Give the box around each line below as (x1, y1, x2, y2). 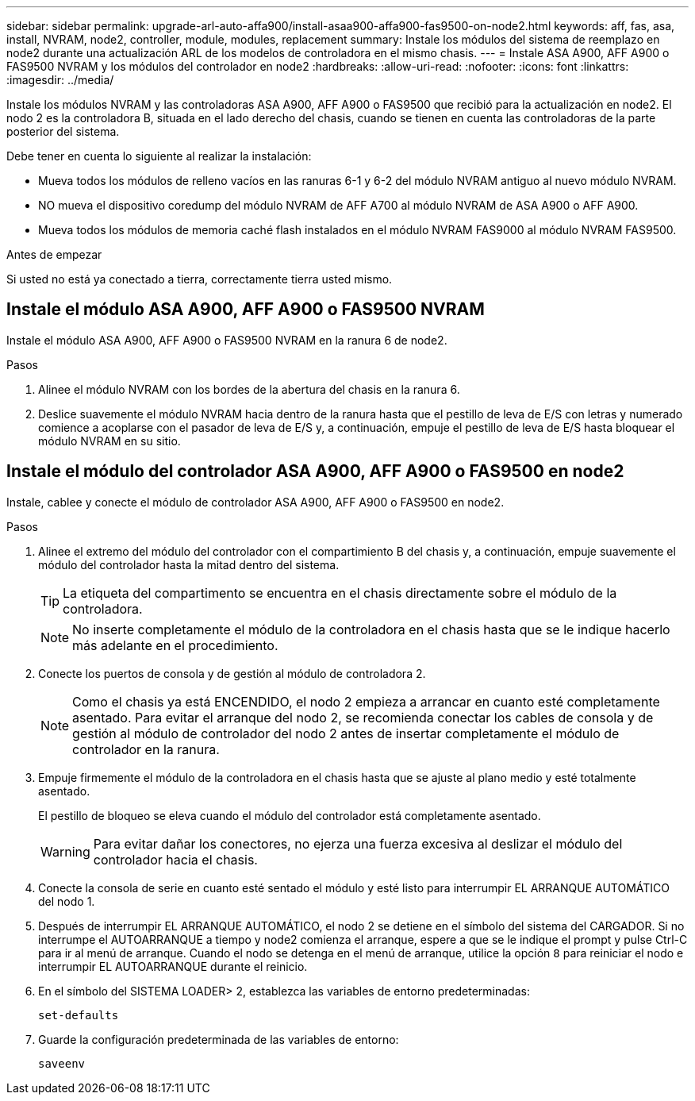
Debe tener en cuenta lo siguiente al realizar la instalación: (6, 149, 312, 163)
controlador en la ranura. (72, 741, 220, 757)
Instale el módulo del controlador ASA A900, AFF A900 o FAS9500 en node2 (6, 461, 624, 482)
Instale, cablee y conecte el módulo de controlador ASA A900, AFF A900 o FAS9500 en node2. (6, 495, 505, 509)
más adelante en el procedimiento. (72, 637, 278, 653)
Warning (40, 843, 90, 860)
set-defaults (38, 1008, 119, 1022)
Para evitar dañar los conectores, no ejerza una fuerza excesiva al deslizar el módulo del (93, 835, 623, 852)
